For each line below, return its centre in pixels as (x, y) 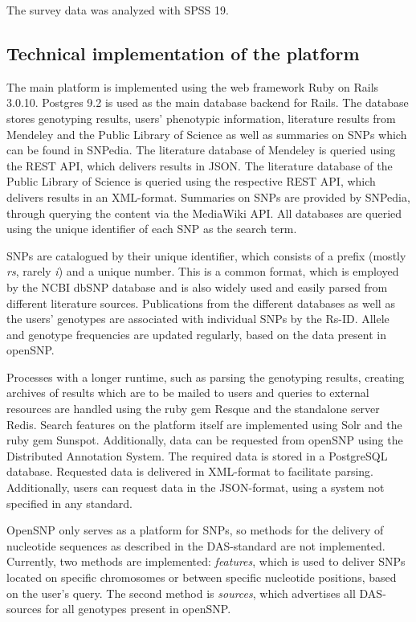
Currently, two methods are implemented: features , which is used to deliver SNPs (206, 561)
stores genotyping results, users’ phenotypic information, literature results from (201, 118)
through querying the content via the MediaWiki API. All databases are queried (204, 213)
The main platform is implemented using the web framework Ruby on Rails (193, 86)
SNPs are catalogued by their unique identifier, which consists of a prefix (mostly (206, 255)
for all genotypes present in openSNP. (138, 609)
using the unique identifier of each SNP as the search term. (152, 229)
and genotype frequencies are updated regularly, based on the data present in (196, 334)
